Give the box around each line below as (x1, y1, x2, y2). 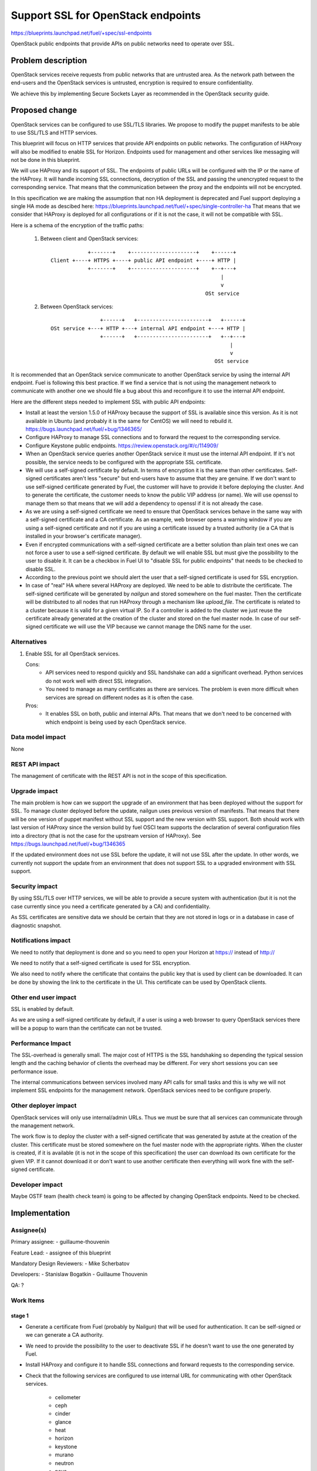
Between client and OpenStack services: (40, 235, 139, 242)
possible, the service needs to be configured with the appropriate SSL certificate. (25, 458, 222, 465)
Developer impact (11, 1180, 63, 1189)
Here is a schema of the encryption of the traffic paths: (11, 221, 144, 229)
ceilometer (55, 1393, 81, 1400)
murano (55, 1451, 74, 1459)
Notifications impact (11, 936, 70, 944)
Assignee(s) (11, 1226, 47, 1234)
